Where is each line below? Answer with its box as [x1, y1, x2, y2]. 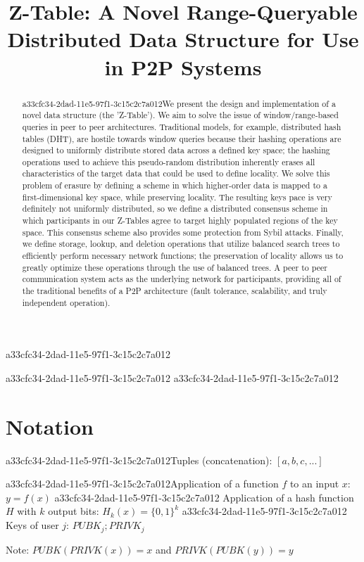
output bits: [48, 504, 99, 518]
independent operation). [22, 296, 111, 308]
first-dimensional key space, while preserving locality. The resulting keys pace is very [22, 191, 332, 203]
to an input [289, 476, 339, 491]
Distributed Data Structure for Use [7, 25, 359, 53]
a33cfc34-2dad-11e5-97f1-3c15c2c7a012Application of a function [6, 476, 279, 491]
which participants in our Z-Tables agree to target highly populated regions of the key [22, 215, 338, 226]
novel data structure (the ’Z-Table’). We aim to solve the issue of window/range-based [22, 109, 339, 121]
